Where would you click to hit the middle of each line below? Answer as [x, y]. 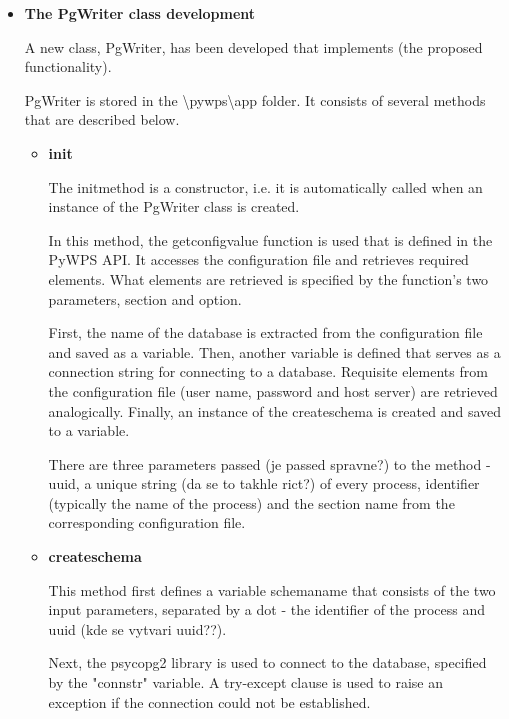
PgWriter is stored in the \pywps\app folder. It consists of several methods [255, 99]
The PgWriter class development [140, 13]
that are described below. [102, 119]
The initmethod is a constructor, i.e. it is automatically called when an [265, 186]
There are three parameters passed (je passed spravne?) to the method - [269, 463]
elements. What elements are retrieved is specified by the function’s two [268, 278]
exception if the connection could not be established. [209, 701]
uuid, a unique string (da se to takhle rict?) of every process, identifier [264, 483]
